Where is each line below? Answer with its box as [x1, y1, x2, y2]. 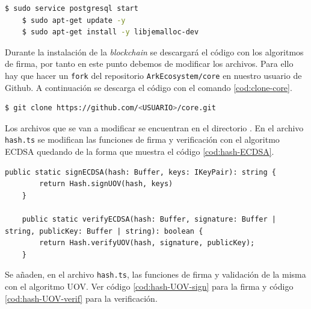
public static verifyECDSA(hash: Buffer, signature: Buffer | [22, 215, 277, 224]
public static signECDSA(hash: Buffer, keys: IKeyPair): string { [5, 167, 277, 176]
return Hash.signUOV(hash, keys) [39, 179, 173, 189]
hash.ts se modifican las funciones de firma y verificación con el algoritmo [5, 133, 280, 146]
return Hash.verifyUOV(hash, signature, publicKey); [39, 239, 255, 248]
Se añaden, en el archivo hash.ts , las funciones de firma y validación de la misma [5, 268, 306, 281]
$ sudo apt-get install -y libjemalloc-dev [22, 28, 199, 37]
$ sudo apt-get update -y [22, 16, 126, 25]
